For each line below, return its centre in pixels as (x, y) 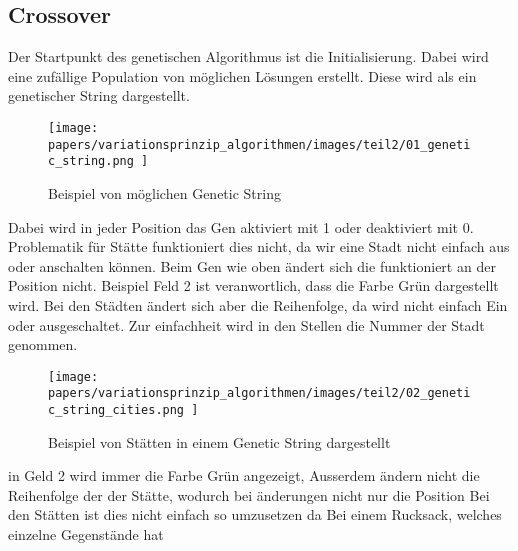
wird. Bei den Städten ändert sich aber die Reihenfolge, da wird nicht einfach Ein (258, 304)
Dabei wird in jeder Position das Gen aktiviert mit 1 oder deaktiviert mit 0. (241, 226)
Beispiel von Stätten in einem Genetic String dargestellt (219, 441)
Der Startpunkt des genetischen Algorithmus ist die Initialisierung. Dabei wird (248, 56)
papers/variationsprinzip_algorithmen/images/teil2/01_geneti (259, 144)
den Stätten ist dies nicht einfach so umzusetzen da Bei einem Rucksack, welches (255, 514)
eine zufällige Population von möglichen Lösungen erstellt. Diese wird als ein (242, 75)
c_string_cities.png (116, 410)
